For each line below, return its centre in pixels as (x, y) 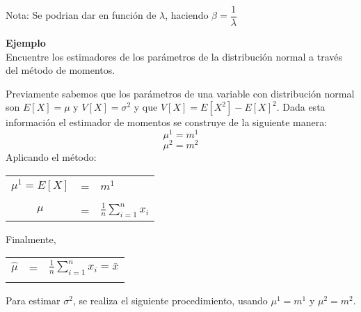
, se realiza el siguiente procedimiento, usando (170, 301)
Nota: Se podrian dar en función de (81, 15)
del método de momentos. (61, 70)
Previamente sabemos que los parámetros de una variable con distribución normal (180, 93)
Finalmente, (31, 239)
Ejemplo (26, 43)
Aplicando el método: (51, 157)
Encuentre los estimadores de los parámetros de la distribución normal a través (174, 56)
